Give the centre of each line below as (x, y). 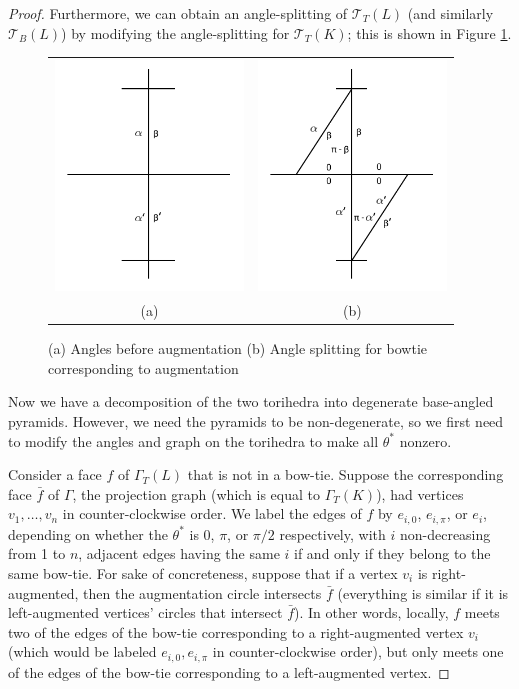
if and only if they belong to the (392, 553)
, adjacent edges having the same (179, 553)
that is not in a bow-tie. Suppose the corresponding (345, 474)
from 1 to (37, 553)
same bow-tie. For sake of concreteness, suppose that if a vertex (203, 572)
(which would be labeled (82, 651)
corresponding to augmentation (143, 367)
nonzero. (425, 440)
